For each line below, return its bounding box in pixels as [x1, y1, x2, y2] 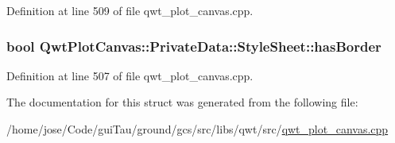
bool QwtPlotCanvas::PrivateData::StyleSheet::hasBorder [6, 36, 381, 56]
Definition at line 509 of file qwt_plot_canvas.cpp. [6, 2, 254, 18]
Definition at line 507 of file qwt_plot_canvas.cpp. [6, 67, 254, 83]
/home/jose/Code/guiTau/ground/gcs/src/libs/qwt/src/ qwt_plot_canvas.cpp [6, 121, 389, 137]
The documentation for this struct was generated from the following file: [6, 94, 358, 110]
